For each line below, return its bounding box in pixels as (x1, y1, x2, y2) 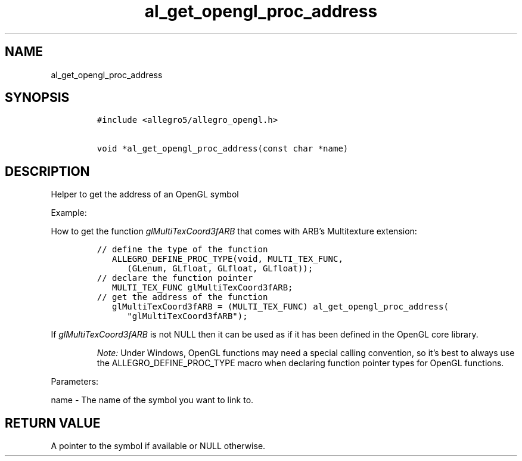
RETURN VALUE (5, 415, 101, 431)
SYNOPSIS (5, 90, 70, 106)
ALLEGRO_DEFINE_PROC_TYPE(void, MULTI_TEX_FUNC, (112, 254, 343, 264)
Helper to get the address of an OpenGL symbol (51, 189, 239, 200)
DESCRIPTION (5, 163, 90, 179)
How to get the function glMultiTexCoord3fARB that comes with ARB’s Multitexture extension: (51, 226, 417, 237)
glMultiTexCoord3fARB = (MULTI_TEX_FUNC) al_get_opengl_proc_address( (112, 302, 449, 312)
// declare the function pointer (97, 273, 253, 283)
